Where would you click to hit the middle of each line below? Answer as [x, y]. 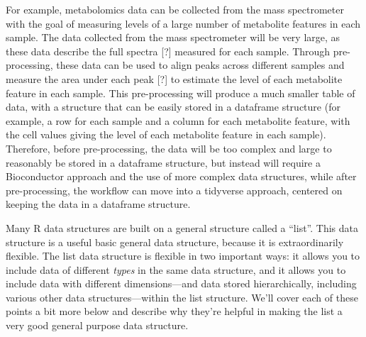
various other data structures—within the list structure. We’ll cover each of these [182, 297]
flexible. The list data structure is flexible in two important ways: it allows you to [183, 256]
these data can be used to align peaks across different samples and [200, 65]
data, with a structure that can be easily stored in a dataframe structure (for [173, 107]
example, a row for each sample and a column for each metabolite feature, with [178, 120]
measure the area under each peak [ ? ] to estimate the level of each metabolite [174, 78]
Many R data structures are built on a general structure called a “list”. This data [182, 227]
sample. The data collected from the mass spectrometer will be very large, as [173, 37]
